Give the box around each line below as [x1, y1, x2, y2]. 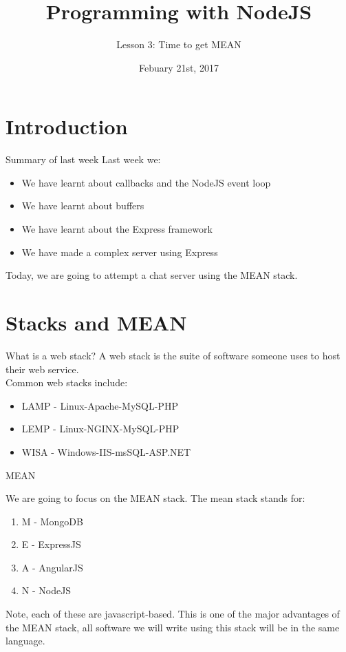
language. [6, 633, 45, 648]
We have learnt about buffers [21, 198, 144, 213]
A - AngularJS [21, 560, 83, 574]
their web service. [6, 361, 79, 376]
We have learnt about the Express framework [21, 222, 213, 236]
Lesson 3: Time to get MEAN [116, 37, 241, 52]
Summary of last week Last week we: [6, 152, 161, 167]
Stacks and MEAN [6, 308, 187, 336]
